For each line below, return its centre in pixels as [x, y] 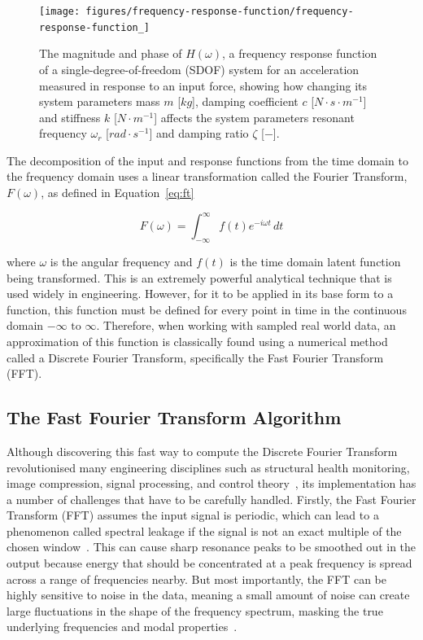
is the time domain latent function [315, 261]
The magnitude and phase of [111, 53]
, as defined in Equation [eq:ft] [118, 193]
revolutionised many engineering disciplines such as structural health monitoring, [208, 467]
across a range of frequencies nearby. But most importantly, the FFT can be [196, 579]
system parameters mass [100, 101]
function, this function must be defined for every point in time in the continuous [207, 309]
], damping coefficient [245, 101]
